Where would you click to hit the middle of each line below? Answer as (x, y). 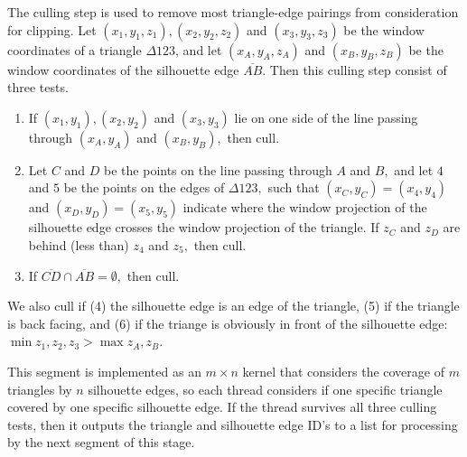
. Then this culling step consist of (355, 69)
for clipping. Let (52, 29)
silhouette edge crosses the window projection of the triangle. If (204, 227)
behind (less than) (79, 244)
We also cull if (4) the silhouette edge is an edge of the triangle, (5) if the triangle (233, 306)
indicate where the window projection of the (305, 207)
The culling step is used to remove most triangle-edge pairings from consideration (233, 12)
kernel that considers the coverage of (343, 371)
